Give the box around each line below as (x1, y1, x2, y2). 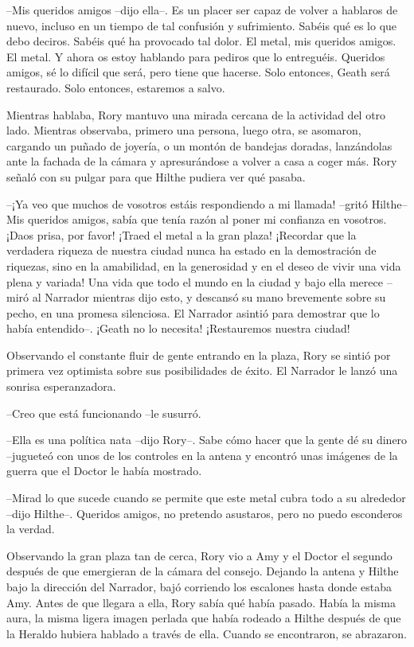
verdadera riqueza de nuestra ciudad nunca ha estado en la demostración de (6, 242, 377, 259)
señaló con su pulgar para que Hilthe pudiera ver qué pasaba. (6, 168, 306, 185)
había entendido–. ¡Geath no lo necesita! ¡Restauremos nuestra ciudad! (6, 320, 350, 337)
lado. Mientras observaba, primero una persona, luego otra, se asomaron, (6, 122, 361, 138)
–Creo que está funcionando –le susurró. (6, 404, 201, 421)
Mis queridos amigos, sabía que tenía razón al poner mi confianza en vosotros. (6, 211, 387, 228)
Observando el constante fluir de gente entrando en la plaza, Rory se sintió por (6, 346, 391, 363)
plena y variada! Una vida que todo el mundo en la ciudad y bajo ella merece (6, 273, 383, 290)
